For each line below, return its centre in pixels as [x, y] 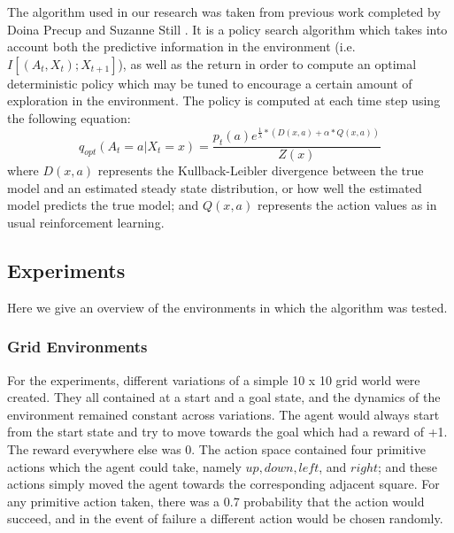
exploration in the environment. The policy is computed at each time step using [224, 100]
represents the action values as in [347, 205]
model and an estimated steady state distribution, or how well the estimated [215, 187]
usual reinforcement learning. [86, 222]
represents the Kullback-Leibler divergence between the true [261, 170]
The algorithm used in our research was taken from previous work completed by [224, 12]
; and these [408, 466]
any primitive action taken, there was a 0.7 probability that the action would [216, 501]
